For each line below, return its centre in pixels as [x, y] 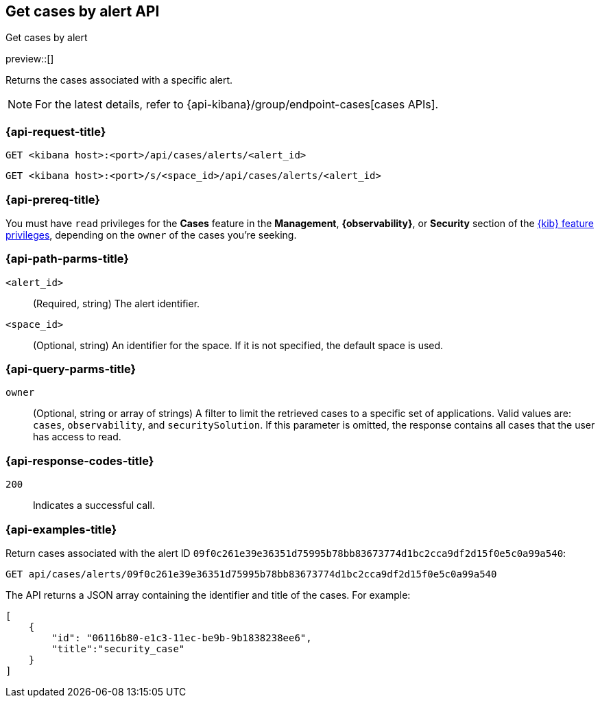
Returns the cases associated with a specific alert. [119, 80]
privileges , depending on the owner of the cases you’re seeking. [151, 235]
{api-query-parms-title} [71, 369]
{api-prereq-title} [53, 199]
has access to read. [77, 437]
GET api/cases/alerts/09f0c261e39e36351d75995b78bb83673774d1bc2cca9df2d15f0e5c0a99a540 [251, 574]
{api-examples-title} [61, 529]
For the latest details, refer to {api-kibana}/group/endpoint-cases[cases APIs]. [237, 105]
